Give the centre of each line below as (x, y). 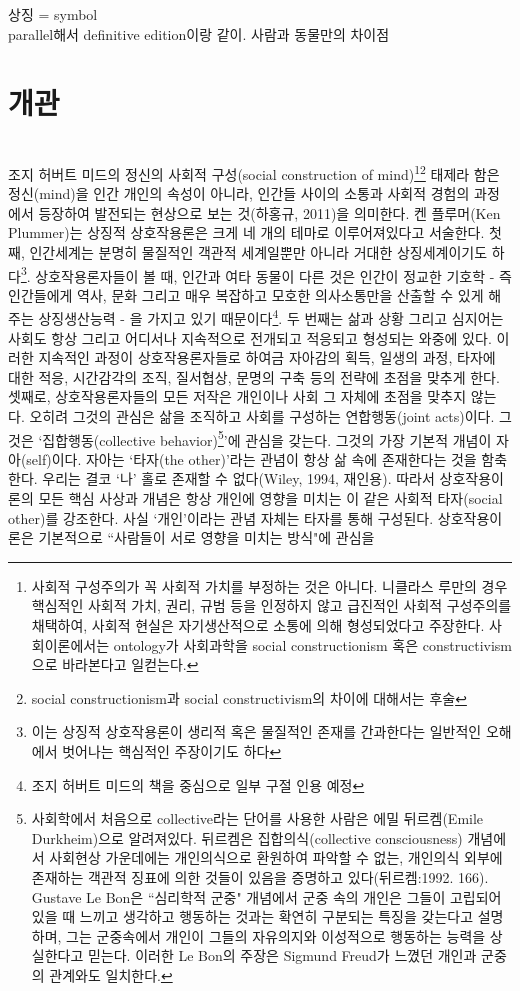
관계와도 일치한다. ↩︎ (111, 974)
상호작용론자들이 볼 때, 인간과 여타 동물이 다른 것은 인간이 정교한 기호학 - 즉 (273, 275)
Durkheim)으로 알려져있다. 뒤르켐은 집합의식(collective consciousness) (247, 837)
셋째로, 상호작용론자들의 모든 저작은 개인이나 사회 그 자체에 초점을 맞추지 (237, 396)
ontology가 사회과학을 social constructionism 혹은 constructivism (313, 644)
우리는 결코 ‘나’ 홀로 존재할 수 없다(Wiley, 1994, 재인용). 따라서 (238, 478)
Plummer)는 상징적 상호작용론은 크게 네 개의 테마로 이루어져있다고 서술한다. (246, 232)
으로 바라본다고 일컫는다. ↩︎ (115, 664)
